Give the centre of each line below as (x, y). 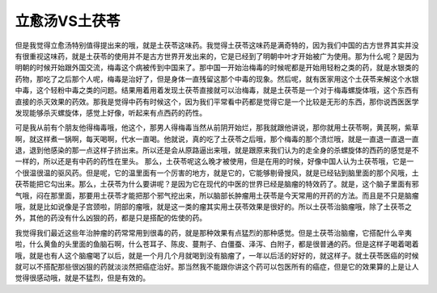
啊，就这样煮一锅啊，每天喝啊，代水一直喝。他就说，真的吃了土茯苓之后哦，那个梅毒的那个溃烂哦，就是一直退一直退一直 (217, 139)
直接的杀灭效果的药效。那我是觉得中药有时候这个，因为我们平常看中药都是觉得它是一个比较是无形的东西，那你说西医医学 (217, 102)
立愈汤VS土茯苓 (68, 21)
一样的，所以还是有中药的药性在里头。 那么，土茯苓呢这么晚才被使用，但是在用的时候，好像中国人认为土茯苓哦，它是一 (214, 161)
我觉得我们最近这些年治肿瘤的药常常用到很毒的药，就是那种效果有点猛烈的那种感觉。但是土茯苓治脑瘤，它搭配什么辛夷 (213, 232)
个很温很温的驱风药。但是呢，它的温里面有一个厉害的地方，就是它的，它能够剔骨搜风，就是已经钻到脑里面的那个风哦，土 (217, 173)
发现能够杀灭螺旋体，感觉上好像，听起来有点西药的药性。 (110, 112)
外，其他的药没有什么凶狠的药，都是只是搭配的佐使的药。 (110, 218)
